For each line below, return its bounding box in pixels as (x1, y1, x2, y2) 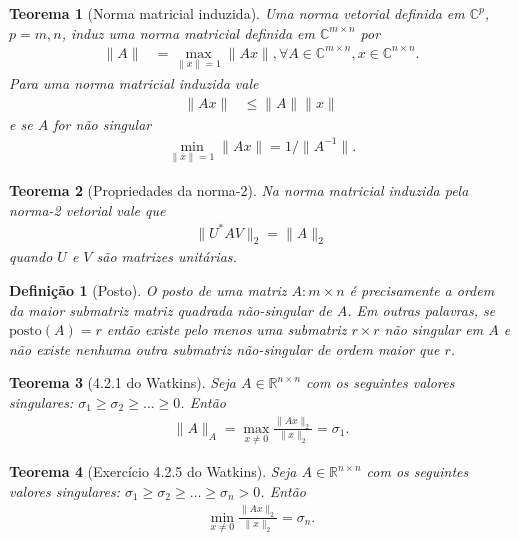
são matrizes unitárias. (96, 246, 237, 267)
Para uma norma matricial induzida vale (9, 72, 259, 93)
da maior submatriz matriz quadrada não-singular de (9, 299, 332, 320)
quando (9, 246, 53, 267)
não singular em (384, 319, 484, 340)
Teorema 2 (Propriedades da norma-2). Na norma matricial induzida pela (9, 179, 469, 200)
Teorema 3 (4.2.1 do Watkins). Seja (9, 372, 236, 393)
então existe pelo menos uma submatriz (106, 319, 347, 340)
